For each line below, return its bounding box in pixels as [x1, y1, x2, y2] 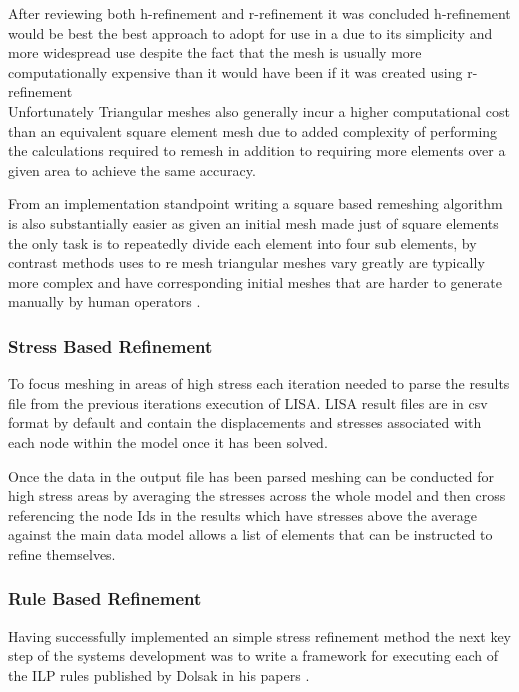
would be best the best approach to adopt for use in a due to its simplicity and [8, 22, 493, 43]
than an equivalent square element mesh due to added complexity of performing [8, 120, 498, 141]
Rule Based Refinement [8, 586, 202, 611]
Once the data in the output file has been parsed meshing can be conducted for [8, 465, 495, 486]
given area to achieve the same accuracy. [8, 159, 256, 180]
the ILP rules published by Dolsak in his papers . [8, 664, 310, 685]
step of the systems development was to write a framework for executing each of [8, 645, 499, 666]
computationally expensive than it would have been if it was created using [8, 61, 463, 82]
